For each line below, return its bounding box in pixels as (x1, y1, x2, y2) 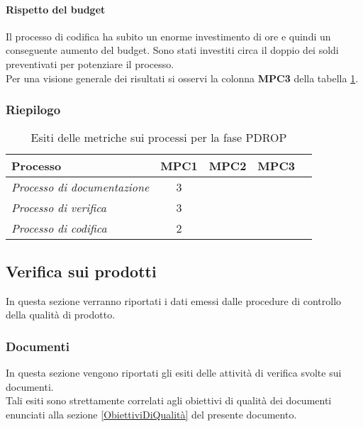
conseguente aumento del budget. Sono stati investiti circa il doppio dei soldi (6, 43, 339, 57)
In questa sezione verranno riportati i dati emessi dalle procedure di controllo (6, 293, 342, 308)
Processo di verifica (11, 199, 106, 216)
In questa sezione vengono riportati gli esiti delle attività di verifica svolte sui (6, 365, 342, 379)
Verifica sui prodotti (6, 260, 157, 282)
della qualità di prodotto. (6, 307, 116, 322)
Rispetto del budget (6, 1, 106, 16)
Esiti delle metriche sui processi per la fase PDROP (30, 129, 287, 146)
